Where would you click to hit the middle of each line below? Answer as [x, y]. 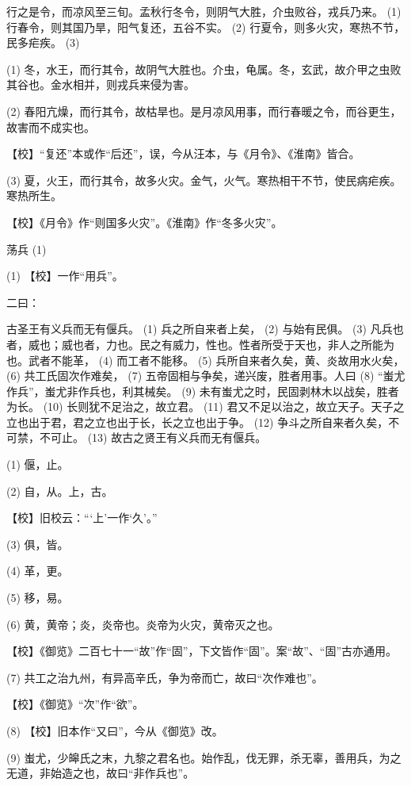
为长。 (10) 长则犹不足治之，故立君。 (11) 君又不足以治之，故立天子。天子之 [205, 406]
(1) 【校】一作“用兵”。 [65, 276]
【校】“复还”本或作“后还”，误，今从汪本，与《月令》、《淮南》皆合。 [183, 153]
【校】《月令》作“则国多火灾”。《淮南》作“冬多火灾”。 [145, 222]
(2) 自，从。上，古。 [60, 491]
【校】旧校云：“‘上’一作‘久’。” [82, 518]
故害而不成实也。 [51, 127]
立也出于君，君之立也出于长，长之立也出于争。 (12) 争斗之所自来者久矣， [198, 422]
